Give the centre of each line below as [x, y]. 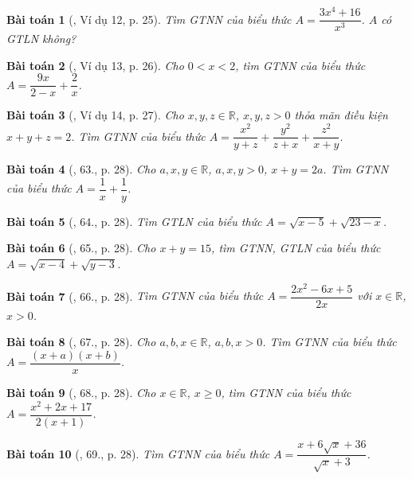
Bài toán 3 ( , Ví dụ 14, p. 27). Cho [95, 115]
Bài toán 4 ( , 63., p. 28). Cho [81, 169]
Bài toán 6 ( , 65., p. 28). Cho [81, 248]
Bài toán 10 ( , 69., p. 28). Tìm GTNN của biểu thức [138, 453]
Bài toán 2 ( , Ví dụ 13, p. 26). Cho [95, 65]
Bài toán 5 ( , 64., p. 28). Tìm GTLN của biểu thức [134, 221]
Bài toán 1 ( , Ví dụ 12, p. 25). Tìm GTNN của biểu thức [149, 19]
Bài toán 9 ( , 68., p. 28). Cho [81, 392]
